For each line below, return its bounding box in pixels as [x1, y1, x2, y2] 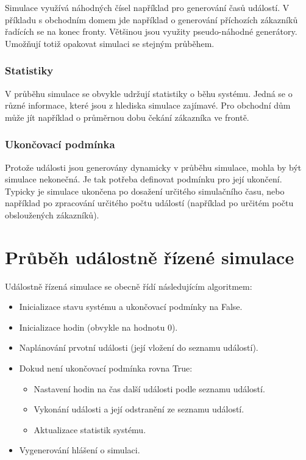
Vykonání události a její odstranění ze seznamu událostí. [34, 403, 244, 415]
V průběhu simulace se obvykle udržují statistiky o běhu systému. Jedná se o [5, 87, 293, 99]
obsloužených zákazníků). [5, 208, 99, 221]
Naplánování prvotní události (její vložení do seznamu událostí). [19, 341, 258, 354]
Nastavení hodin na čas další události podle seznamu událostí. [34, 382, 265, 395]
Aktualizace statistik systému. [34, 423, 146, 436]
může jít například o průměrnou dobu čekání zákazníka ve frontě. [5, 110, 249, 123]
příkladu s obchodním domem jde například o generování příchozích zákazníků [5, 13, 298, 26]
